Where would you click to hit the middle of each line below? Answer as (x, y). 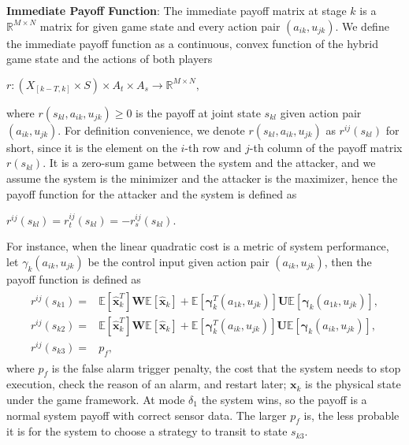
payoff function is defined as (74, 278)
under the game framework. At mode (96, 399)
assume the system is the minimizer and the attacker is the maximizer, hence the (202, 178)
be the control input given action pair (178, 261)
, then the (348, 261)
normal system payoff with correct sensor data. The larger (147, 415)
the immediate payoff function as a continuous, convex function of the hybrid (192, 43)
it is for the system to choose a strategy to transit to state (147, 431)
